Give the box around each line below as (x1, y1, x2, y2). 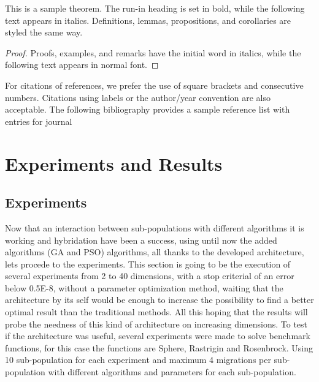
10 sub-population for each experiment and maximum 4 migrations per (5, 353, 271, 366)
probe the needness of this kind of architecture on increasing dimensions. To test (5, 317, 308, 330)
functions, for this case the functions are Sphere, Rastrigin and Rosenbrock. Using (5, 341, 313, 354)
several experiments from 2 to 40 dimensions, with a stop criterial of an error (5, 269, 294, 282)
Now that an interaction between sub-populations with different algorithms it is (5, 221, 304, 234)
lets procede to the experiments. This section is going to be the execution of (5, 257, 291, 270)
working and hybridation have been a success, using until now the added (5, 233, 277, 246)
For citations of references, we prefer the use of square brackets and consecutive (5, 78, 304, 91)
